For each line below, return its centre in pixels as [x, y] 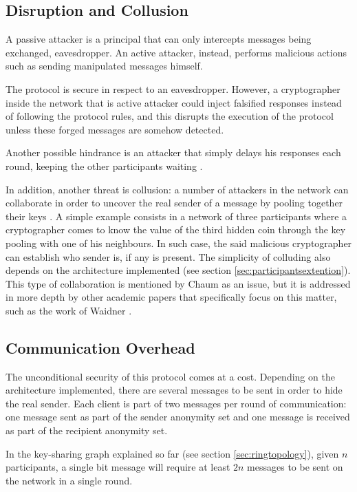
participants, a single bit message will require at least [118, 467]
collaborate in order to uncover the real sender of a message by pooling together [174, 203]
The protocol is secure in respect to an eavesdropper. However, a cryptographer [173, 88]
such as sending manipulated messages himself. [104, 66]
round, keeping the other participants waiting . [104, 165]
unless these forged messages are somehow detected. [115, 129]
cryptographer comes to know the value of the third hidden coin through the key [176, 229]
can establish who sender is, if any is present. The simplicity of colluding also [168, 256]
